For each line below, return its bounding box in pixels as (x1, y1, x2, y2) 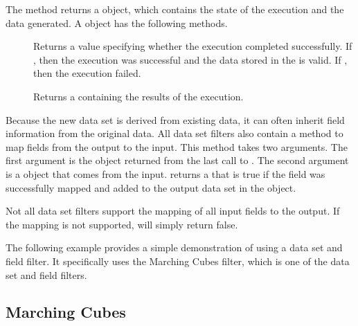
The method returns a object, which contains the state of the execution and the (6, 2, 344, 16)
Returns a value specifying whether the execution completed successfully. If (33, 39, 352, 53)
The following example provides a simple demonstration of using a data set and (6, 240, 343, 255)
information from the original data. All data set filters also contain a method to (6, 126, 343, 141)
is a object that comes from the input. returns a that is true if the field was (6, 166, 325, 181)
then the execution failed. (33, 66, 141, 80)
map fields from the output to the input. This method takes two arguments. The (6, 139, 348, 154)
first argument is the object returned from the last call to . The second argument (6, 153, 349, 167)
